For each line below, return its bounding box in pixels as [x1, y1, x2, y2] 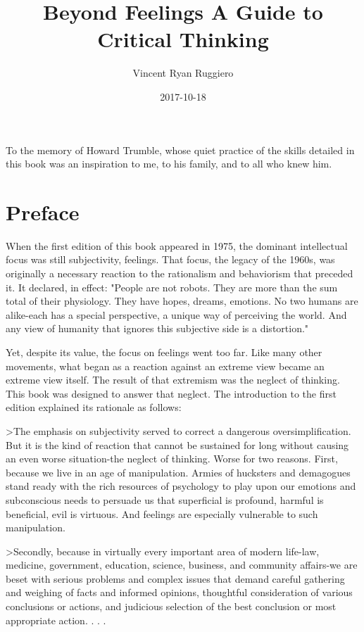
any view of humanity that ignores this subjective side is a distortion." [6, 321, 309, 336]
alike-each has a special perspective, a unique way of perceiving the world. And [6, 307, 347, 322]
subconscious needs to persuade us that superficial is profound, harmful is [6, 492, 324, 507]
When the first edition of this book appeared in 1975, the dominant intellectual [6, 238, 348, 253]
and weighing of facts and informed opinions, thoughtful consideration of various [6, 585, 353, 600]
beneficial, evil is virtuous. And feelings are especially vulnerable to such [6, 506, 318, 521]
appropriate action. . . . [6, 612, 106, 627]
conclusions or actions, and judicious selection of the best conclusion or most [6, 599, 337, 614]
